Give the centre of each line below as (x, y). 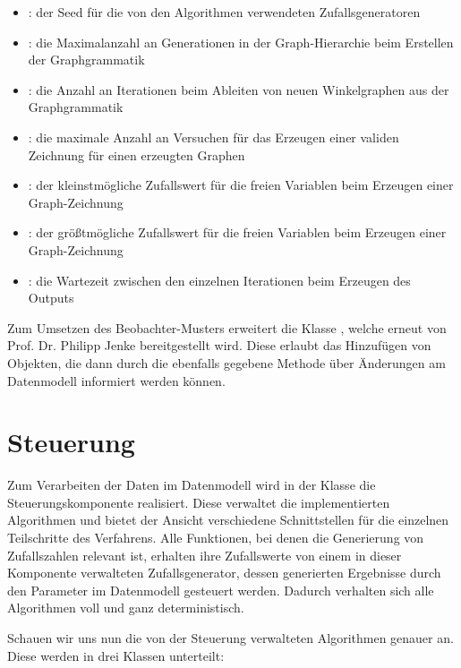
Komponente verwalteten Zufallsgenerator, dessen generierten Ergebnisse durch (224, 573)
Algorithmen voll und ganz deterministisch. (126, 608)
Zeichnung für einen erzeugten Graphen (137, 154)
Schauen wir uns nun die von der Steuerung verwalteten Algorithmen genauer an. (230, 637)
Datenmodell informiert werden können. (116, 380)
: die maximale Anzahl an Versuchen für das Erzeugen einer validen (213, 137)
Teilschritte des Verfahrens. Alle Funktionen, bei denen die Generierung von (216, 537)
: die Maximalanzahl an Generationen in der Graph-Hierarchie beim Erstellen (241, 42)
